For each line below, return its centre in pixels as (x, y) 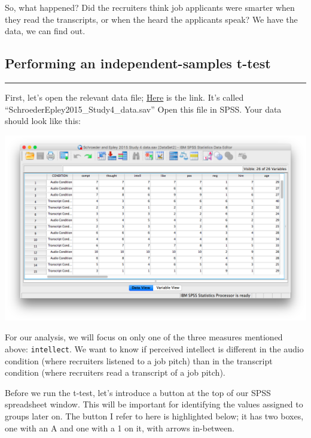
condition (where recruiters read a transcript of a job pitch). (115, 372)
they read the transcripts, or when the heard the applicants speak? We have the (151, 19)
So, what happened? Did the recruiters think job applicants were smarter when (150, 7)
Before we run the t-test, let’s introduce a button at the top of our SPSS (138, 392)
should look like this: (43, 121)
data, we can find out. (45, 31)
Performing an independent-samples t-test (138, 63)
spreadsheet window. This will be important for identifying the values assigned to (154, 404)
